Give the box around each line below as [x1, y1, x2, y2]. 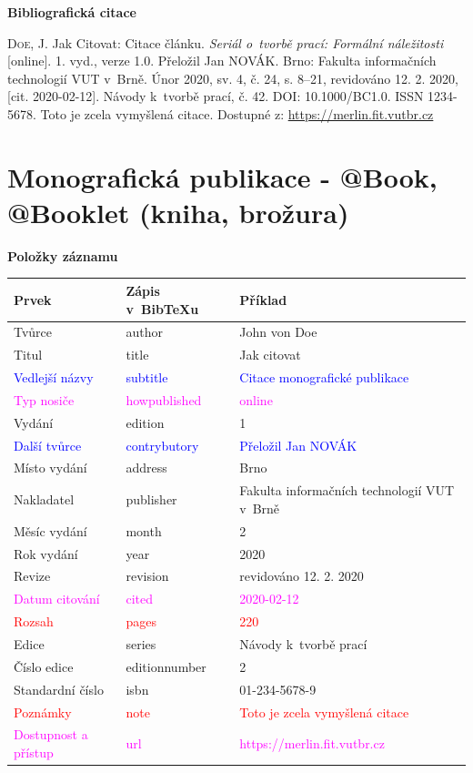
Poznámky [14, 702, 72, 721]
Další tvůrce [14, 435, 82, 454]
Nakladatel [14, 490, 75, 509]
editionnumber [126, 656, 206, 676]
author [126, 322, 163, 341]
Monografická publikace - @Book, [7, 158, 438, 195]
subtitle [126, 368, 168, 387]
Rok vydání [14, 544, 78, 563]
